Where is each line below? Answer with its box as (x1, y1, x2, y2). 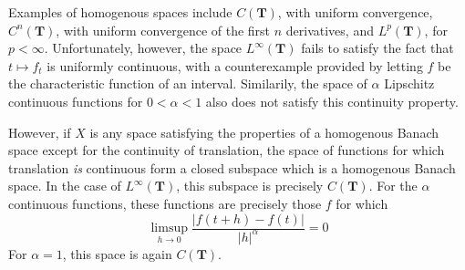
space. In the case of (8, 176, 121, 195)
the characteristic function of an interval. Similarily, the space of (8, 74, 367, 93)
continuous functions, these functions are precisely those (8, 193, 322, 213)
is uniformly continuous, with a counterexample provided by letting (46, 56, 423, 75)
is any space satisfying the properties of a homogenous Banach (89, 122, 439, 141)
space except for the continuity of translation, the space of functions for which (8, 140, 445, 160)
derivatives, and (285, 20, 374, 39)
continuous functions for (8, 91, 143, 110)
